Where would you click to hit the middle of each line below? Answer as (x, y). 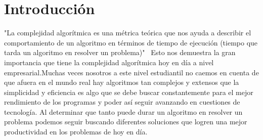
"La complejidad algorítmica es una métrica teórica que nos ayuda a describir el (128, 33)
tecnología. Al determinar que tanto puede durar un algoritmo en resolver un (123, 111)
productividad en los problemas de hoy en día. (76, 132)
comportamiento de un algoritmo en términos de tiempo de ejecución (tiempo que (131, 42)
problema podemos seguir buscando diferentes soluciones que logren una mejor (126, 122)
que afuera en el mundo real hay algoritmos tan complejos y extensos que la (122, 82)
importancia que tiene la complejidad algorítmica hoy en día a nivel (109, 62)
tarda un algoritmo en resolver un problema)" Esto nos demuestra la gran (120, 52)
